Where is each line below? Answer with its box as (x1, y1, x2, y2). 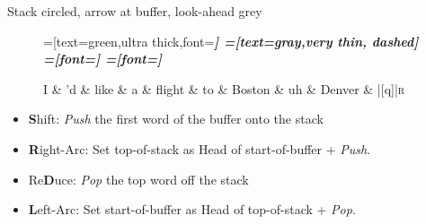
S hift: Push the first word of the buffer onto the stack (28, 109, 324, 128)
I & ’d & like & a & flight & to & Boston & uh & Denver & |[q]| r (43, 79, 405, 98)
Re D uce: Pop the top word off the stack (28, 169, 249, 188)
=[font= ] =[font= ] (43, 49, 163, 68)
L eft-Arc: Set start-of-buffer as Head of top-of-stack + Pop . (28, 200, 356, 219)
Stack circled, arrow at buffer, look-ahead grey (7, 2, 262, 20)
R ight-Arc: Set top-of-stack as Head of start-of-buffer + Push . (28, 139, 371, 158)
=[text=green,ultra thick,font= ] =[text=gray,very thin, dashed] (43, 31, 419, 50)
